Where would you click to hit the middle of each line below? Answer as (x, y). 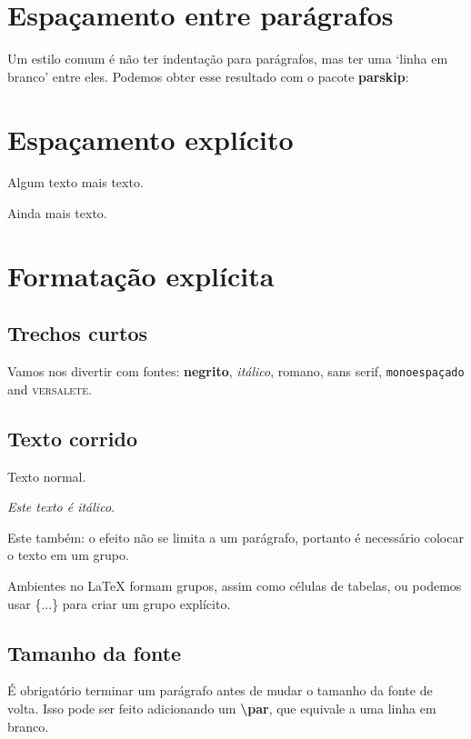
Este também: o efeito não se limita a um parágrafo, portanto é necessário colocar (235, 537)
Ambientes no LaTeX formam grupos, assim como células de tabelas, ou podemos (235, 586)
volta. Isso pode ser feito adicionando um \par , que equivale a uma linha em (222, 709)
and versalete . (50, 389)
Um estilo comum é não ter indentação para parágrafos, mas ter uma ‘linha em (228, 59)
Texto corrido (73, 438)
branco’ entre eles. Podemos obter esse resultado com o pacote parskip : (208, 76)
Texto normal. (47, 476)
